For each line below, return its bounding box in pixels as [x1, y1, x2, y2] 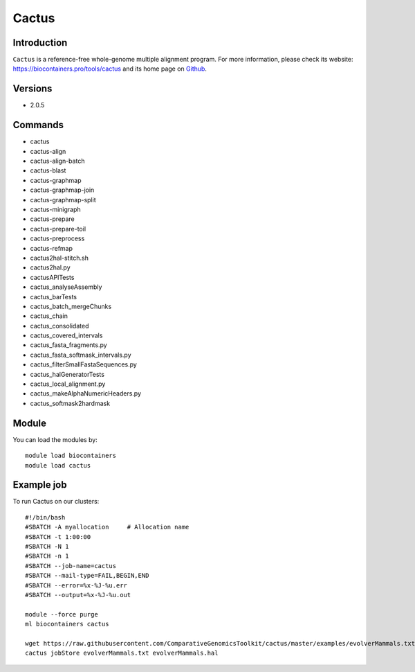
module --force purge [25, 610, 98, 618]
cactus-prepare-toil [30, 224, 86, 233]
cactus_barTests [30, 292, 77, 301]
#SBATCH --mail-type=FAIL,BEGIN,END [25, 572, 149, 580]
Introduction [12, 37, 68, 48]
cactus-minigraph [30, 205, 81, 213]
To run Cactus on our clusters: [12, 497, 100, 506]
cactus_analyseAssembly [30, 283, 102, 291]
